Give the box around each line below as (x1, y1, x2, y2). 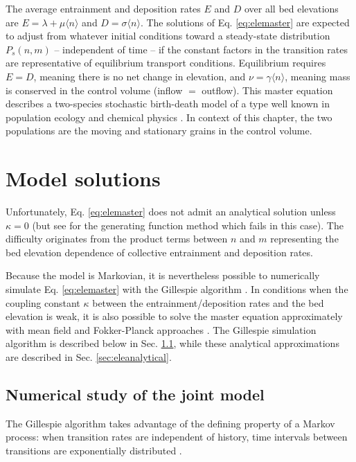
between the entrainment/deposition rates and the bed (92, 295, 324, 310)
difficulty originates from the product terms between (6, 231, 228, 246)
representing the (270, 231, 339, 246)
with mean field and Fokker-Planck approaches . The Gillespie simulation (6, 322, 317, 337)
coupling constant (6, 295, 80, 310)
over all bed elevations (244, 1, 339, 15)
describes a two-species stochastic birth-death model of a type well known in (6, 96, 330, 111)
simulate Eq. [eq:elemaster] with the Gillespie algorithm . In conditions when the (6, 282, 348, 296)
